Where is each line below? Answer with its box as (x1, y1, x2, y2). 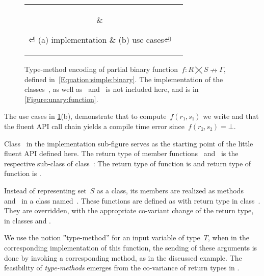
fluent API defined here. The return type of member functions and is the (4, 148, 239, 159)
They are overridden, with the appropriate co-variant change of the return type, (4, 205, 254, 216)
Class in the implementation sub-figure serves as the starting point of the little (4, 138, 253, 148)
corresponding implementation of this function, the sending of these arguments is (4, 242, 257, 253)
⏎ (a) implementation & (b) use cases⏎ (29, 34, 171, 45)
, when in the (207, 232, 249, 243)
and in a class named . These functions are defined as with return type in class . (4, 195, 260, 206)
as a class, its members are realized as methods (96, 185, 244, 195)
